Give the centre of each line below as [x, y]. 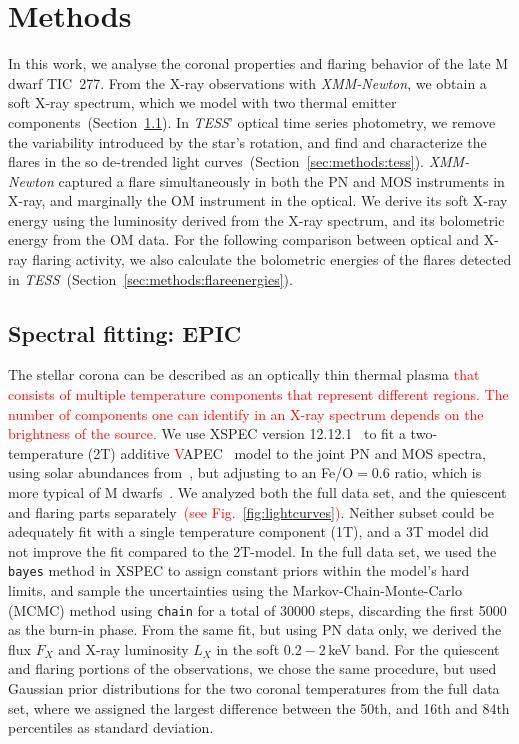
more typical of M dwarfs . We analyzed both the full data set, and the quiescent [257, 492]
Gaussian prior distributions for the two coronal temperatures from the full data [254, 688]
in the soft [248, 648]
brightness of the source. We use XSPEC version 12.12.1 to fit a [207, 433]
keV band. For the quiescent [414, 648]
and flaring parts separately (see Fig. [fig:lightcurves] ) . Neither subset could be [251, 511]
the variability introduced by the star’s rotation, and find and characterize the [247, 141]
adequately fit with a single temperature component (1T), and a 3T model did [248, 531]
